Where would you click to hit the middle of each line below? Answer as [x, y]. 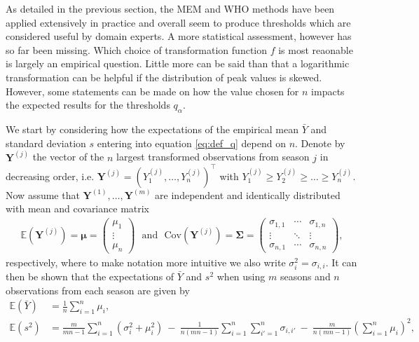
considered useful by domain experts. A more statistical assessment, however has [179, 36]
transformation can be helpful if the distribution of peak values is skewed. [164, 77]
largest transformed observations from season [213, 157]
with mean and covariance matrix [78, 208]
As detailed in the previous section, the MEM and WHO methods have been [170, 8]
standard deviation [46, 143]
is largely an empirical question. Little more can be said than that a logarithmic [178, 63]
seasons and [305, 276]
